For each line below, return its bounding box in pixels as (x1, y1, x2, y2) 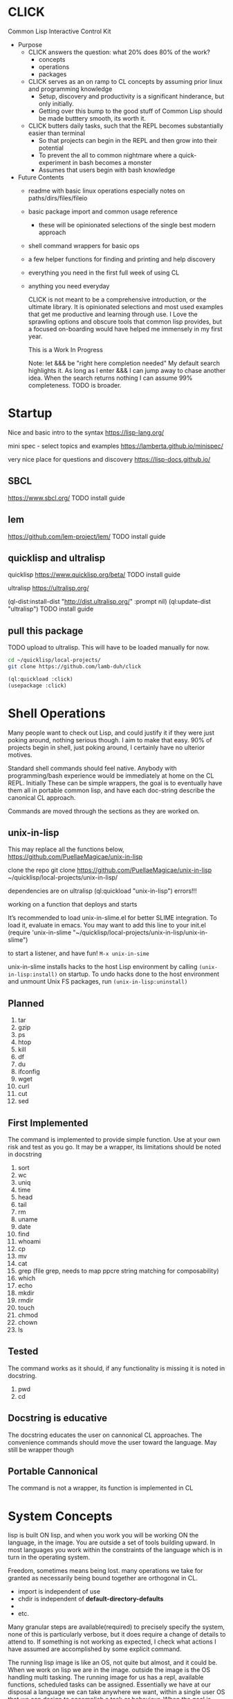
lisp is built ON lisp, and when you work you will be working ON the (8, 1531, 199, 1540)
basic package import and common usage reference (28, 207, 178, 216)
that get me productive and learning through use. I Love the (28, 310, 198, 318)
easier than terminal (28, 129, 86, 137)
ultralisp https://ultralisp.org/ (8, 584, 89, 593)
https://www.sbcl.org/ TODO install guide (8, 494, 125, 502)
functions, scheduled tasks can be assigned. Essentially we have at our (8, 1680, 212, 1689)
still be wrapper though (8, 1445, 75, 1454)
